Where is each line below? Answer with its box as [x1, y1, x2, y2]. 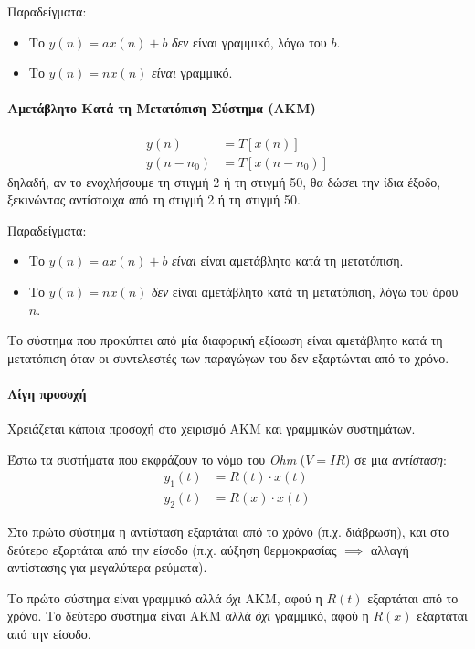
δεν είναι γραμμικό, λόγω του [172, 32, 327, 51]
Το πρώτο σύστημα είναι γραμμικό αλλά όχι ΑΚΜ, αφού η [7, 588, 322, 607]
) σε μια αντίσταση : [344, 449, 447, 468]
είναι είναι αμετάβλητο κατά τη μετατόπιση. [172, 251, 404, 270]
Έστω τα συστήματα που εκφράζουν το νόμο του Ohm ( [7, 449, 306, 468]
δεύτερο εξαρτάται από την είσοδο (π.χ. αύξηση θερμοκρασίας [7, 539, 337, 559]
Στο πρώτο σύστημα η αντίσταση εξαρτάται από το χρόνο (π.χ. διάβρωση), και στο [7, 522, 449, 541]
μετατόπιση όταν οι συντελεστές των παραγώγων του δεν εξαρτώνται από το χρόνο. [7, 348, 449, 367]
